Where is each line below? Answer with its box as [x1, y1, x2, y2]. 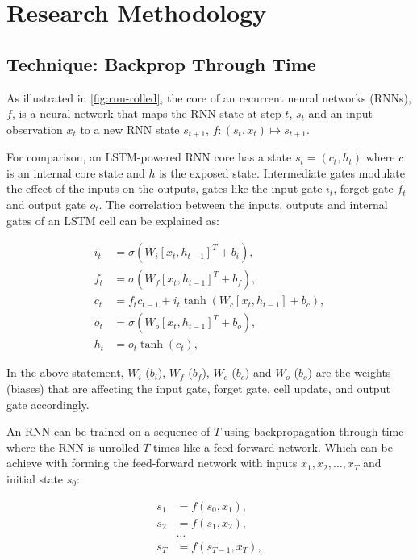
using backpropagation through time [223, 423, 404, 440]
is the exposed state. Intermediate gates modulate [159, 164, 405, 181]
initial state [6, 470, 64, 487]
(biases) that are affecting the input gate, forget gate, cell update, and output [6, 379, 390, 396]
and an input [308, 105, 373, 122]
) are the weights [307, 364, 391, 381]
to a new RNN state [80, 120, 180, 137]
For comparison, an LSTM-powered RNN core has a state [6, 148, 292, 165]
